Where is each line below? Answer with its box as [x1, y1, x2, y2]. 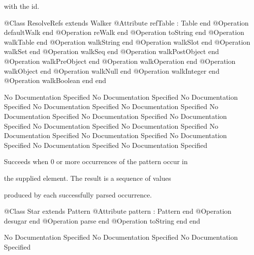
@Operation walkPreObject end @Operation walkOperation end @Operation [4, 56, 236, 66]
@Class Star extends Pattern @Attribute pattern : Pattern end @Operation [4, 206, 232, 216]
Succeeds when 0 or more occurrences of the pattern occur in [4, 156, 188, 167]
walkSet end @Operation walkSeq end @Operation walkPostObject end [4, 46, 219, 57]
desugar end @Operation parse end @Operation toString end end [4, 215, 200, 226]
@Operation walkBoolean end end [4, 75, 106, 85]
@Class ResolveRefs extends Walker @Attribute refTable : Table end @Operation [4, 17, 249, 28]
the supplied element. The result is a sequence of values [4, 172, 171, 183]
